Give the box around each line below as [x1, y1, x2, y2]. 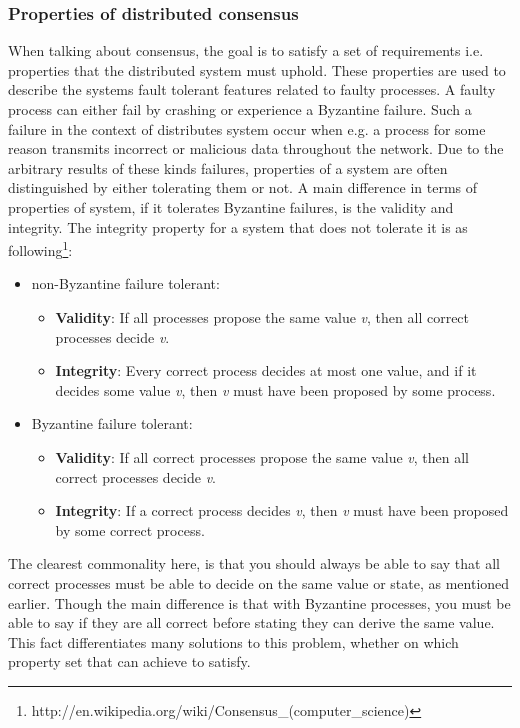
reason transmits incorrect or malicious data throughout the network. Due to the [8, 138, 504, 159]
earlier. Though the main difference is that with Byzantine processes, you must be [8, 592, 511, 613]
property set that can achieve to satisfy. [8, 651, 251, 672]
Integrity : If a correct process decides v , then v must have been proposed [55, 500, 509, 521]
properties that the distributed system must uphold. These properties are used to [8, 59, 506, 80]
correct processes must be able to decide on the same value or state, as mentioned [8, 572, 510, 593]
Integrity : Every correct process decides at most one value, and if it [55, 360, 477, 381]
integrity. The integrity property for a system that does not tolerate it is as [8, 216, 468, 237]
